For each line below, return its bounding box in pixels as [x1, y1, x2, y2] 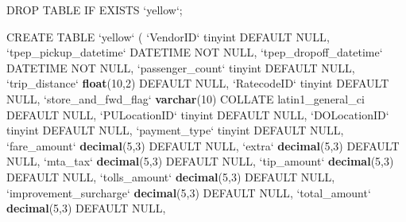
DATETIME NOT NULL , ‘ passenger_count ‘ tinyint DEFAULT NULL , [6, 59, 355, 76]
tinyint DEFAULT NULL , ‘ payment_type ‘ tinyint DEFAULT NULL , [6, 122, 344, 138]
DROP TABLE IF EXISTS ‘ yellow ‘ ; [6, 2, 183, 18]
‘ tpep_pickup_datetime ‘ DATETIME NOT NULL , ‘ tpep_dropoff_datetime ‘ [6, 44, 383, 60]
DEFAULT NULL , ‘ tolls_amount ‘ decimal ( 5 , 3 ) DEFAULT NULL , [6, 168, 335, 185]
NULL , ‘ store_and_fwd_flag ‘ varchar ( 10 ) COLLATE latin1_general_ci [6, 90, 365, 107]
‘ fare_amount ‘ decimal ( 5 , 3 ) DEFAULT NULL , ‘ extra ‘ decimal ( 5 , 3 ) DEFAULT [6, 137, 400, 154]
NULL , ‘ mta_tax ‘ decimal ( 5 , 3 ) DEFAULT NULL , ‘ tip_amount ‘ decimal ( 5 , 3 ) [6, 153, 394, 169]
